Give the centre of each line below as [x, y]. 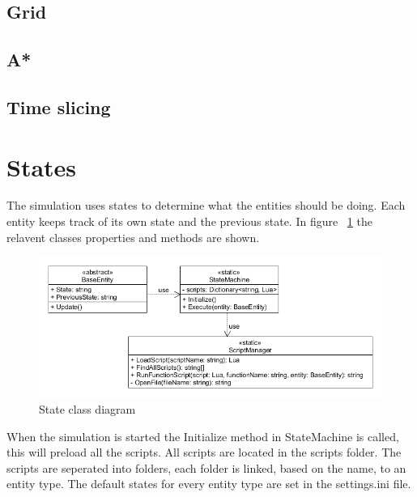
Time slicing [59, 106]
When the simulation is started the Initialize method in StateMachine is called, [203, 436]
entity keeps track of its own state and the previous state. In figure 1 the [189, 221]
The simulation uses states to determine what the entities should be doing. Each [206, 205]
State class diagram [87, 409]
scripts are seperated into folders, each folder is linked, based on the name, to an [206, 467]
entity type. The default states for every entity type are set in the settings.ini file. [209, 484]
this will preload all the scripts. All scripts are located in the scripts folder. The [204, 452]
